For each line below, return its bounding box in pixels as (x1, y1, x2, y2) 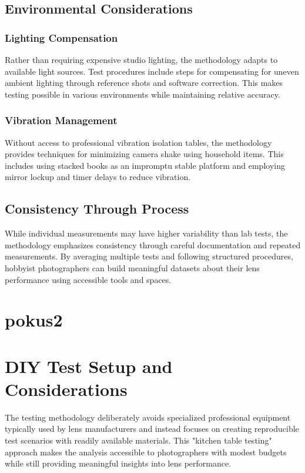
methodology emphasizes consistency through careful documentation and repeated (5, 238, 301, 251)
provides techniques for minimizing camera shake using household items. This (5, 148, 284, 160)
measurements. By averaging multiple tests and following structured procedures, (5, 250, 293, 262)
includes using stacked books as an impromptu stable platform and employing (5, 159, 285, 171)
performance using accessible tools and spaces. (5, 273, 172, 285)
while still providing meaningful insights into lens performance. (5, 457, 232, 469)
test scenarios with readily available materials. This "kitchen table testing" (5, 434, 272, 447)
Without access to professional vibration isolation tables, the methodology (5, 136, 272, 148)
